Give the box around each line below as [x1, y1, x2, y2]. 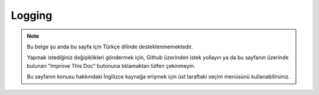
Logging [11, 9, 53, 22]
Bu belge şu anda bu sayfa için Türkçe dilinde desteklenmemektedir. [27, 43, 193, 50]
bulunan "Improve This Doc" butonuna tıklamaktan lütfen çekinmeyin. [27, 62, 196, 69]
